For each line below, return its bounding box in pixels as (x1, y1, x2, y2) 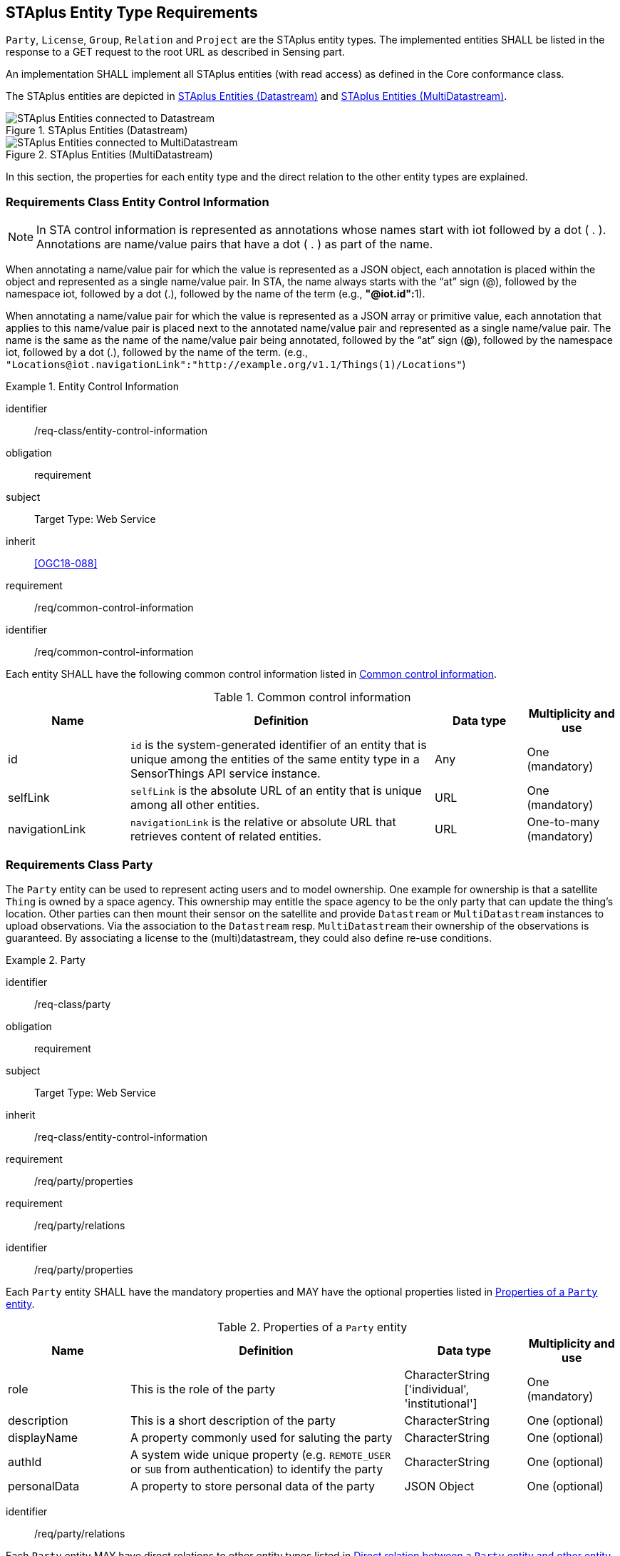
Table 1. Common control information (213, 690, 411, 705)
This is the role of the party (130, 1381, 276, 1396)
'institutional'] (404, 1395, 477, 1410)
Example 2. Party (6, 953, 86, 966)
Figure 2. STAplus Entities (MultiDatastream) (6, 148, 213, 161)
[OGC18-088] (34, 557, 98, 570)
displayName (8, 1430, 78, 1445)
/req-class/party (34, 997, 111, 1010)
